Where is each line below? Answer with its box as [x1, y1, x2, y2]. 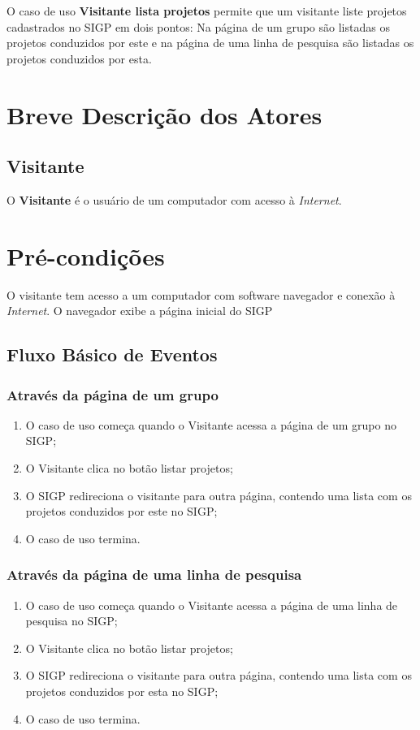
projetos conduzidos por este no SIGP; [25, 503, 218, 520]
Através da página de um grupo [6, 384, 219, 404]
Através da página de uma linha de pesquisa [6, 564, 302, 585]
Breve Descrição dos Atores [6, 97, 323, 131]
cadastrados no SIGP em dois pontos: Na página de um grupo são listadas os [6, 18, 390, 35]
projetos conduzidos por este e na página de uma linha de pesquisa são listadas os [6, 34, 414, 51]
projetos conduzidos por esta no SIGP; [25, 683, 219, 700]
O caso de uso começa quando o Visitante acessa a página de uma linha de [25, 596, 398, 613]
